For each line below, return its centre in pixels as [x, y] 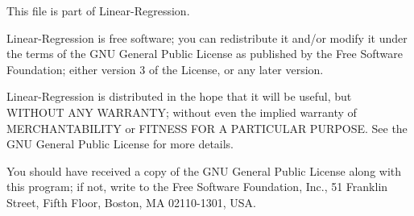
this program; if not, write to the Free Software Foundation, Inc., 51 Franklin [197, 187]
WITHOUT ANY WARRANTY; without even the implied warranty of [182, 112]
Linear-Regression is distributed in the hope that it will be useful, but [179, 96]
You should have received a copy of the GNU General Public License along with [204, 170]
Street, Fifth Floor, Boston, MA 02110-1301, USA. [131, 202]
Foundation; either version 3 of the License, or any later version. [165, 69]
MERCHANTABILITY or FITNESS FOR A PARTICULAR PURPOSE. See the [207, 128]
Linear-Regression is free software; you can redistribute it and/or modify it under [207, 37]
